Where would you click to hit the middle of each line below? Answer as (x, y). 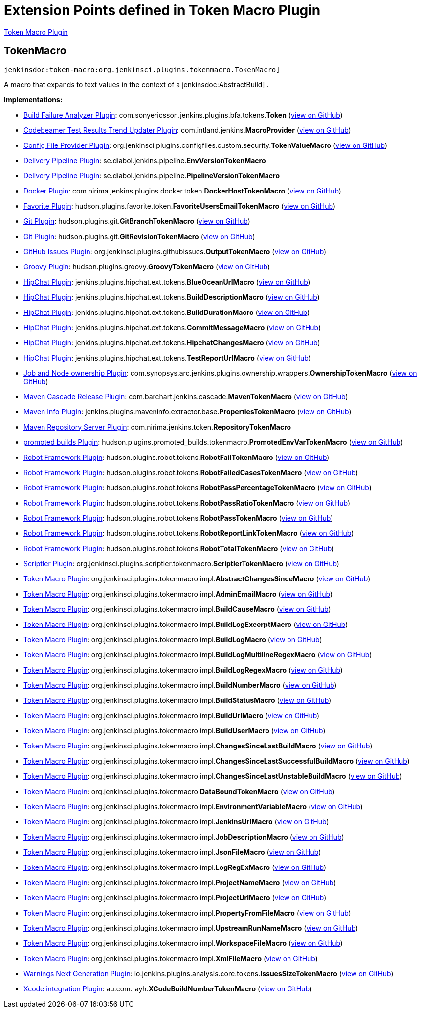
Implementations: (33, 99)
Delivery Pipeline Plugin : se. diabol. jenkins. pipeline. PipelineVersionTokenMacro (152, 175)
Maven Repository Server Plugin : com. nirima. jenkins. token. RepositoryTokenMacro (157, 427)
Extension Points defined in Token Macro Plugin (162, 10)
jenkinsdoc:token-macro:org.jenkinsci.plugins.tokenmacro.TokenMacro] (142, 69)
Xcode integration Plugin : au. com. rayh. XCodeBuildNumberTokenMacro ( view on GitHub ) (168, 988)
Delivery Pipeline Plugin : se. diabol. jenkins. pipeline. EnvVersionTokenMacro (145, 160)
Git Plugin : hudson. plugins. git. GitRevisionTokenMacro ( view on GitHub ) (139, 236)
